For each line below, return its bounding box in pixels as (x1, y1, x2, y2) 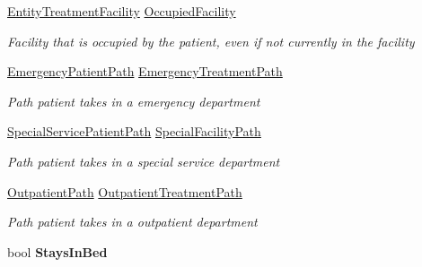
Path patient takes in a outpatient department (7, 212, 258, 231)
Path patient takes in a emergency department (7, 91, 260, 110)
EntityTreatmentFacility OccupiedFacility (7, 2, 236, 20)
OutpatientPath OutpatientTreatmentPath (7, 182, 242, 201)
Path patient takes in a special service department (7, 151, 280, 170)
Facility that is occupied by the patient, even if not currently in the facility (7, 31, 415, 50)
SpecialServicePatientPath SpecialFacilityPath (7, 122, 261, 141)
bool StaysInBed (7, 242, 108, 261)
